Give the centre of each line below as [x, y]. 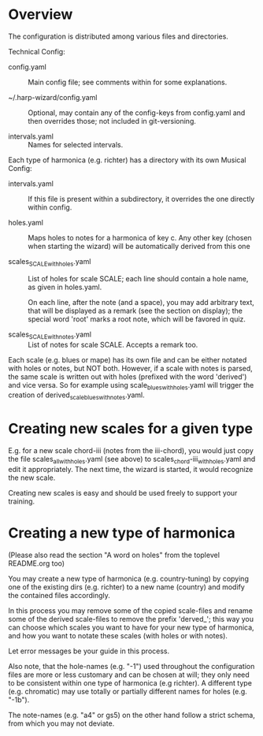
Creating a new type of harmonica [122, 533]
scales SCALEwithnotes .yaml [50, 335]
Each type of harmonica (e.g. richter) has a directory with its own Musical [127, 160]
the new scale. [32, 478]
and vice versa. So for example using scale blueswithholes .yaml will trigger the [131, 386]
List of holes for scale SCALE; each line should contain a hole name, [138, 278]
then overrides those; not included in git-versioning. [112, 121]
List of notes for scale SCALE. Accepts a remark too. [113, 344]
